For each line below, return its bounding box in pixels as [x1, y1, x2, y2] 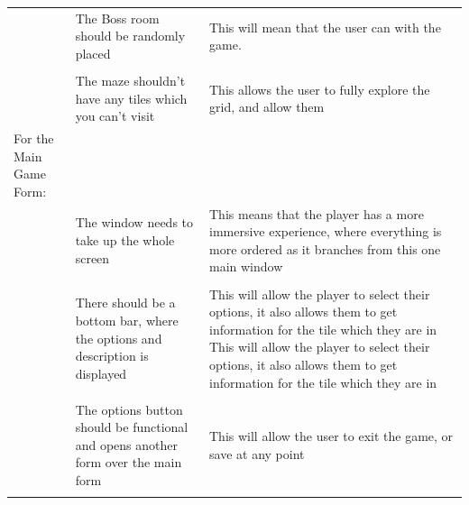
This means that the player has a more [209, 204, 424, 223]
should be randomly [75, 26, 186, 45]
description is [75, 346, 149, 365]
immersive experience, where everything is [209, 222, 442, 241]
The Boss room [75, 8, 160, 27]
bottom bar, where [75, 310, 179, 329]
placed [75, 43, 111, 62]
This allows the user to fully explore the [209, 79, 430, 98]
